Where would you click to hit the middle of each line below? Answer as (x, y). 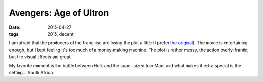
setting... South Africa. (32, 72)
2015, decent (60, 34)
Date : (15, 27)
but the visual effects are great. (40, 57)
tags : (14, 34)
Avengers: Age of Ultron (59, 13)
